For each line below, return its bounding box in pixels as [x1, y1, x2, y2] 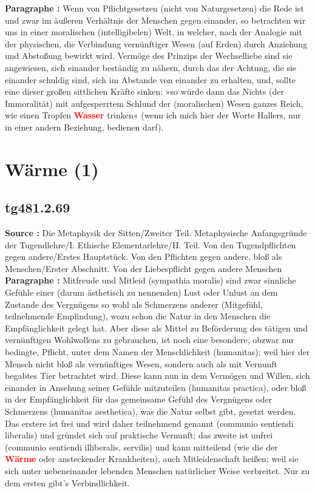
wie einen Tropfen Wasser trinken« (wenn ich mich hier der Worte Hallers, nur [5, 109, 301, 121]
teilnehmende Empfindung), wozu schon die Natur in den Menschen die [5, 310, 271, 322]
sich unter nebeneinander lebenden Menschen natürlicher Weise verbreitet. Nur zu [5, 464, 310, 477]
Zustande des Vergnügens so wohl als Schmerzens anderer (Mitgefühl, [5, 297, 263, 310]
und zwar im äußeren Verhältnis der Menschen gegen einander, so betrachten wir [5, 13, 306, 26]
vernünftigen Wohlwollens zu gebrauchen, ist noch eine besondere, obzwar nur [5, 333, 294, 346]
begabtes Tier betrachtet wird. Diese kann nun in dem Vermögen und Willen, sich [5, 369, 310, 382]
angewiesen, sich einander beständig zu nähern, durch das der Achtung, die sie [5, 61, 297, 73]
